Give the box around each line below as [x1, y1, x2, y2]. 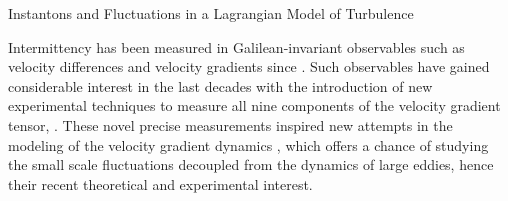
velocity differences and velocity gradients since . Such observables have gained [8, 56, 490, 77]
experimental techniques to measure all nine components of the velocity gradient [8, 95, 501, 116]
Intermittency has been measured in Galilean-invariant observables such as [8, 36, 465, 57]
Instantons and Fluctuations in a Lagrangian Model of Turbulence [8, 3, 414, 23]
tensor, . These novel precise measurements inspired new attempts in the [8, 114, 453, 135]
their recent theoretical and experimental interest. [8, 173, 313, 194]
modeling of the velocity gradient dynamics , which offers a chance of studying [8, 134, 489, 155]
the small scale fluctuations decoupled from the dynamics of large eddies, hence [8, 154, 494, 175]
